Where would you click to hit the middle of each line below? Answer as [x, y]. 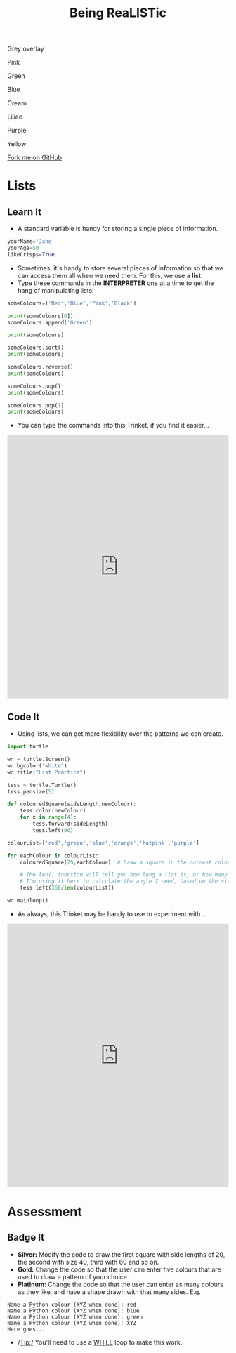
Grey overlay [26, 49]
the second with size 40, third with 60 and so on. [88, 1262]
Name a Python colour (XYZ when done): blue [73, 1311]
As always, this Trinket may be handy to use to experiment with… [111, 913]
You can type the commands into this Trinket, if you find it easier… [113, 425]
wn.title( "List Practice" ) [47, 772]
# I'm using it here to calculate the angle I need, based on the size [127, 882]
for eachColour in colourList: [53, 856]
